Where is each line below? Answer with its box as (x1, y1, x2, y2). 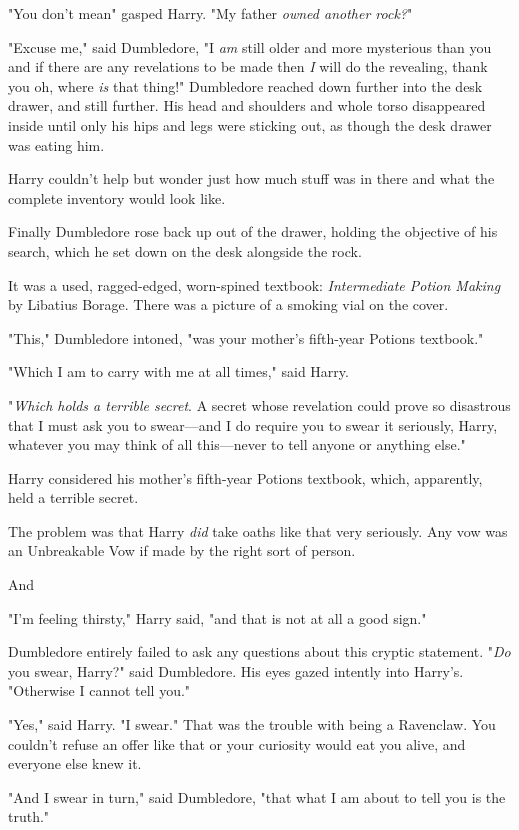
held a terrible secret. (8, 487, 139, 508)
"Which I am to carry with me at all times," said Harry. (8, 361, 349, 382)
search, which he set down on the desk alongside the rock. (8, 240, 362, 261)
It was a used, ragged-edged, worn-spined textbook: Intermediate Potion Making (8, 274, 501, 295)
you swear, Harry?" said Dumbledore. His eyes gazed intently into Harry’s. (8, 660, 464, 681)
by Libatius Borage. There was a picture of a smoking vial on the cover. (8, 294, 449, 315)
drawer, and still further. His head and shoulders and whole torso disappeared (8, 95, 486, 116)
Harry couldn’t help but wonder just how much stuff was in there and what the (8, 168, 495, 189)
